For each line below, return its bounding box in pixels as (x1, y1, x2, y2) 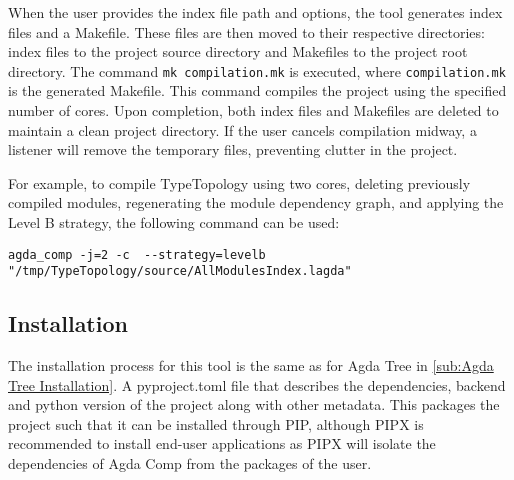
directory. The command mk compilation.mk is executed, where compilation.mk (8, 60, 506, 81)
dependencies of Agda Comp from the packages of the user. (8, 453, 372, 474)
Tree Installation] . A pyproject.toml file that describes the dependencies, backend (8, 374, 506, 395)
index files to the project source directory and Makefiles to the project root (8, 41, 468, 62)
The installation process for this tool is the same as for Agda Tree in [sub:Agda (8, 355, 494, 376)
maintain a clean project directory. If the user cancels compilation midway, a (8, 119, 477, 140)
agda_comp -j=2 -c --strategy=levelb (8, 247, 266, 262)
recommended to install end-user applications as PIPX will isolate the (8, 433, 436, 454)
